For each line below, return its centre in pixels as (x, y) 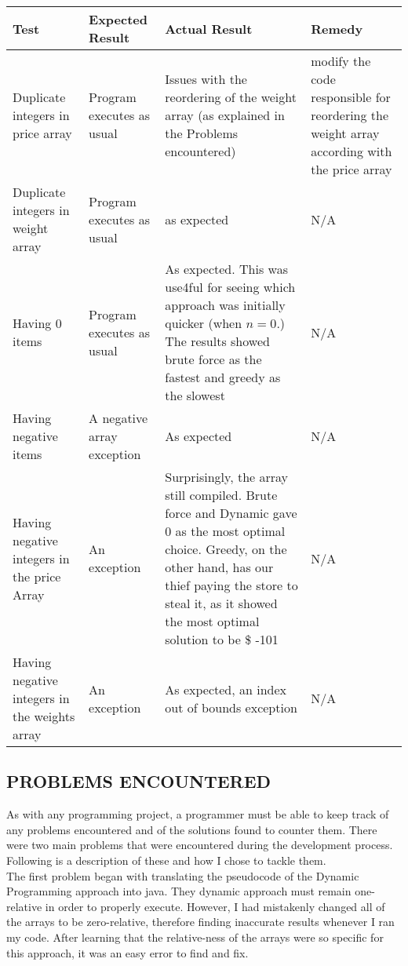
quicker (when (204, 323)
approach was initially (225, 305)
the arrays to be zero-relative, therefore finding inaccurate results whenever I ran (200, 922)
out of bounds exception (231, 707)
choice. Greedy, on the (226, 549)
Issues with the (206, 79)
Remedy (337, 28)
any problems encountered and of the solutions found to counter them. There (192, 829)
